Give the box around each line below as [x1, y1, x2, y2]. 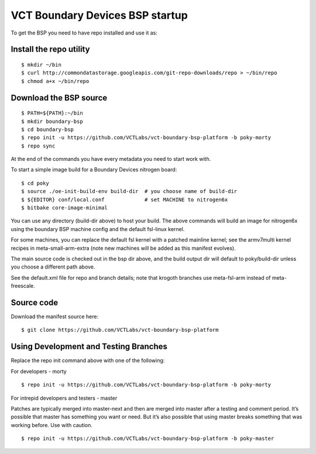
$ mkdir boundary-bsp [21, 118, 83, 125]
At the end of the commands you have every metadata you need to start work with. [11, 156, 211, 163]
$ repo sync [21, 142, 56, 149]
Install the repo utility [11, 44, 90, 54]
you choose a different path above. [11, 263, 95, 270]
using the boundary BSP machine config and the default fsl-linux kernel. [11, 225, 185, 232]
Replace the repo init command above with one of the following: [11, 357, 165, 364]
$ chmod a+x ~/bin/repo [21, 78, 90, 84]
